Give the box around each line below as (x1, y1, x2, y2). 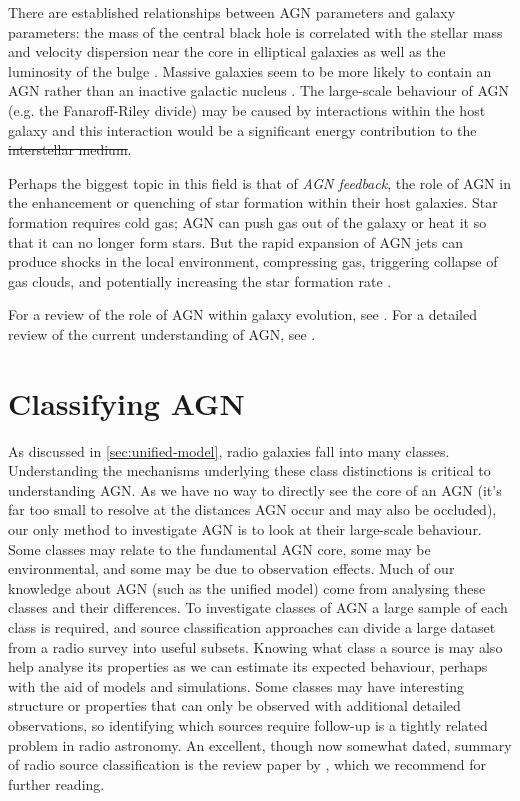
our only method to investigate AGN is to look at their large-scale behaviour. (8, 519, 482, 539)
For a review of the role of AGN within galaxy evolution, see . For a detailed (8, 304, 477, 325)
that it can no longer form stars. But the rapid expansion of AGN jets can (8, 231, 463, 252)
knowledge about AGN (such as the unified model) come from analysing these (8, 577, 486, 598)
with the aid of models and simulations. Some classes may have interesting (8, 675, 464, 696)
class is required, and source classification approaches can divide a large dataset (8, 616, 496, 637)
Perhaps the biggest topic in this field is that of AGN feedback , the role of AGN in (8, 172, 511, 193)
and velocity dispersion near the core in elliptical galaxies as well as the (8, 41, 446, 62)
